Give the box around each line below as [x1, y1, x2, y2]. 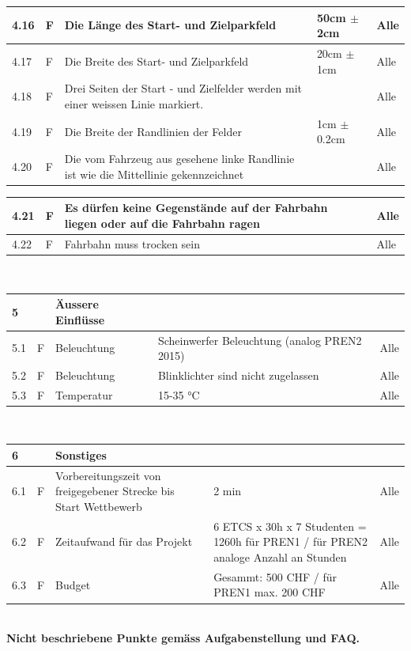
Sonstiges [55, 446, 107, 463]
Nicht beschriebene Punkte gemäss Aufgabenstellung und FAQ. [6, 630, 360, 646]
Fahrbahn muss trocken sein [64, 235, 200, 252]
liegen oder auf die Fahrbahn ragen [64, 215, 260, 232]
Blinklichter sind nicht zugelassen [157, 366, 319, 383]
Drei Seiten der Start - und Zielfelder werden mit [64, 80, 302, 97]
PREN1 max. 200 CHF [213, 584, 326, 600]
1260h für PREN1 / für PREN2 [213, 533, 368, 550]
